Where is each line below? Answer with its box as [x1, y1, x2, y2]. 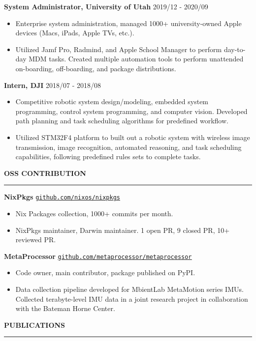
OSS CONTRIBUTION [4, 168, 86, 178]
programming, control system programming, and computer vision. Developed [15, 106, 248, 116]
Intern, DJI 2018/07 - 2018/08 [4, 80, 101, 90]
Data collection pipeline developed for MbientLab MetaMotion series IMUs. [15, 284, 244, 294]
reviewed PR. [15, 234, 56, 245]
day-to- [224, 44, 246, 54]
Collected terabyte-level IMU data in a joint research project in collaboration [15, 293, 248, 304]
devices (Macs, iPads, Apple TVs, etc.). [15, 28, 134, 38]
